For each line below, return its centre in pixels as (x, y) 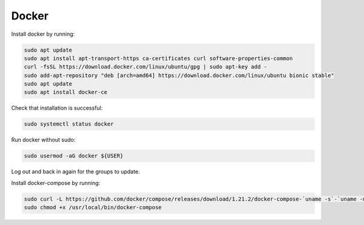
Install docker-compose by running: (56, 183)
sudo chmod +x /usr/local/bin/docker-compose (93, 207)
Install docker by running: (43, 34)
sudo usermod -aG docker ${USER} (74, 156)
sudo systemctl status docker (69, 124)
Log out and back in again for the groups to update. (76, 172)
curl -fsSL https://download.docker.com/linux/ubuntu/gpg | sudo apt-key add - (146, 67)
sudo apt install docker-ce (66, 92)
